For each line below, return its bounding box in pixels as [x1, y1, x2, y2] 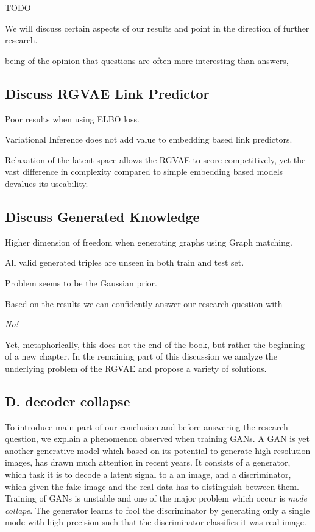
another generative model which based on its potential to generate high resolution [5, 444, 311, 456]
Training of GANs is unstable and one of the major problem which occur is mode [5, 492, 308, 505]
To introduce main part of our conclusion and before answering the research [5, 420, 288, 433]
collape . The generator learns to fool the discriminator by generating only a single [5, 503, 310, 516]
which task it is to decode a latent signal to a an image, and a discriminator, [5, 468, 291, 481]
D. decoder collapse [5, 391, 130, 410]
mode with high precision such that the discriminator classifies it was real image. [5, 516, 306, 528]
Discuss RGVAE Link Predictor [5, 83, 210, 102]
